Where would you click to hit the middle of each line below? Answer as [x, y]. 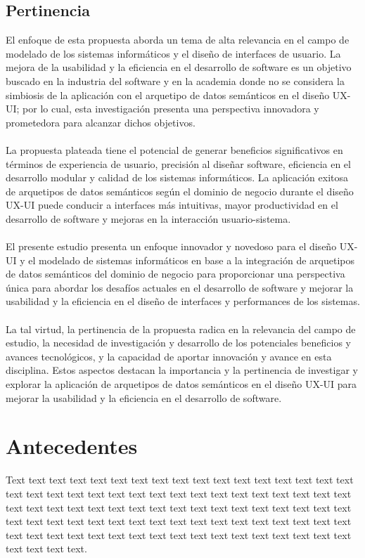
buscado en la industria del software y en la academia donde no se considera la [175, 80]
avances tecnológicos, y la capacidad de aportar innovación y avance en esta [169, 356]
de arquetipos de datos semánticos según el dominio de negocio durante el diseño [180, 191]
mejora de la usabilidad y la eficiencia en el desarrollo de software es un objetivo [179, 67]
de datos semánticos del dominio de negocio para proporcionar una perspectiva [175, 274]
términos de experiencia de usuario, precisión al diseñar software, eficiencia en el [178, 163]
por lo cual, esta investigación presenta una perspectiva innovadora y [171, 109]
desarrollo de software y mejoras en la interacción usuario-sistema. [148, 218]
